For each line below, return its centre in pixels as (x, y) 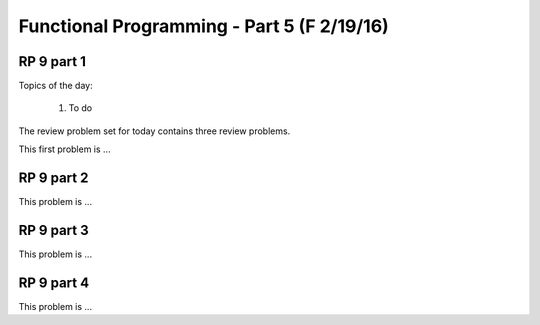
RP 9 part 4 (54, 282)
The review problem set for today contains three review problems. (154, 131)
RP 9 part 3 (53, 230)
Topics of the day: (56, 86)
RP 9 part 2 (53, 178)
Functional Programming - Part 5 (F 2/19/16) (203, 26)
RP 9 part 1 (52, 61)
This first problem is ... (64, 149)
